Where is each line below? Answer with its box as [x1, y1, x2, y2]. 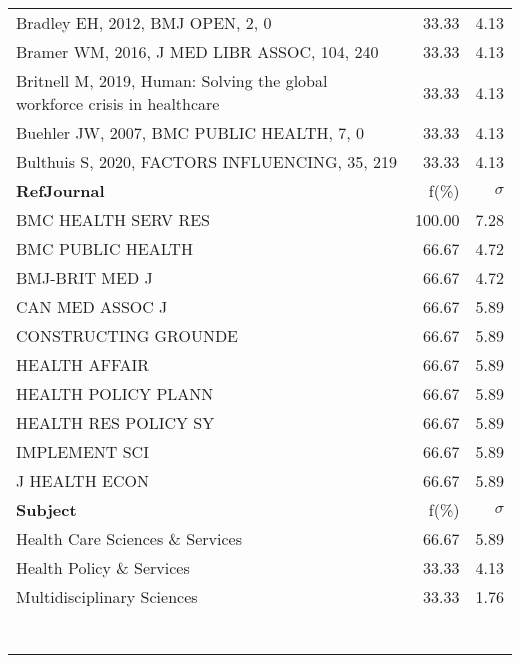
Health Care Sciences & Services [16, 527, 243, 550]
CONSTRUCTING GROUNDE [16, 324, 239, 347]
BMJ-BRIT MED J [16, 266, 153, 289]
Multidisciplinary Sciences [16, 585, 198, 608]
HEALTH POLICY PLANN [16, 382, 214, 405]
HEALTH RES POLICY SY [16, 411, 215, 434]
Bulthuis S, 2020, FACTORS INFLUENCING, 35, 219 [16, 150, 398, 173]
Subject [16, 498, 77, 521]
